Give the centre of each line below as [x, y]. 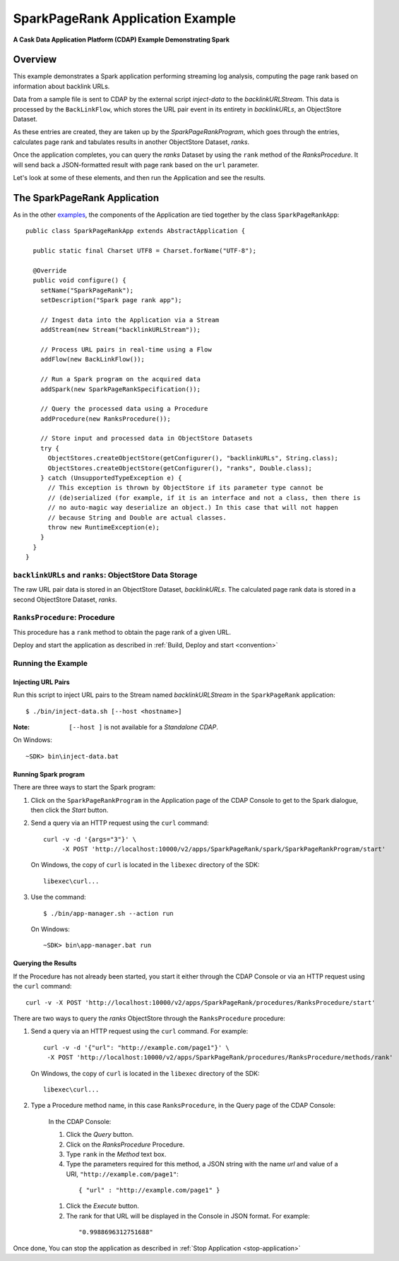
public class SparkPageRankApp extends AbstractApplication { [136, 231]
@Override [50, 270]
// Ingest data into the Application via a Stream [130, 320]
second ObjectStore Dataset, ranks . [65, 599]
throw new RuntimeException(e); [104, 527]
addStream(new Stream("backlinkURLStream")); [120, 330]
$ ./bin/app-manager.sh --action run [109, 913]
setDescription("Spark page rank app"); [111, 300]
